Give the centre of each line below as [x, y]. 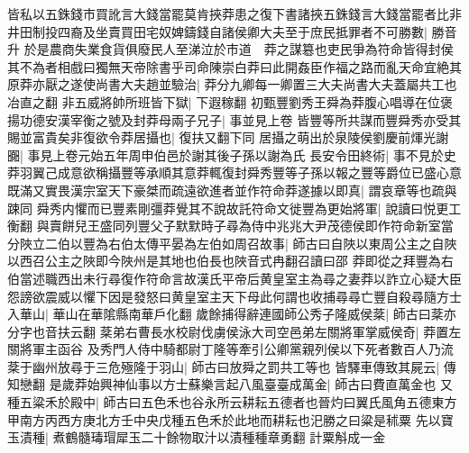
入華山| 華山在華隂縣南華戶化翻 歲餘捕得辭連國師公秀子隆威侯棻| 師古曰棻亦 [232, 314]
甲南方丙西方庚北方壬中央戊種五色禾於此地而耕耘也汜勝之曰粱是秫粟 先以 [224, 419]
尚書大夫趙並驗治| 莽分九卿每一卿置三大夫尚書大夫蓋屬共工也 [276, 84]
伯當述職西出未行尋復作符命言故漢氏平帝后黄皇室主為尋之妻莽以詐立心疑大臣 [234, 278]
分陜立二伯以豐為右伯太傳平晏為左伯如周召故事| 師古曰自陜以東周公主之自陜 [232, 243]
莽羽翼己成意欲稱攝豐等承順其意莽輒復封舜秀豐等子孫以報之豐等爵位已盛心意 [234, 172]
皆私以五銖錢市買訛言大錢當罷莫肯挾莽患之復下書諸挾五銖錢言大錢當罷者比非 [234, 14]
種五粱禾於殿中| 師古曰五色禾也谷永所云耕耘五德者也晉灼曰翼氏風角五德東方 [232, 402]
